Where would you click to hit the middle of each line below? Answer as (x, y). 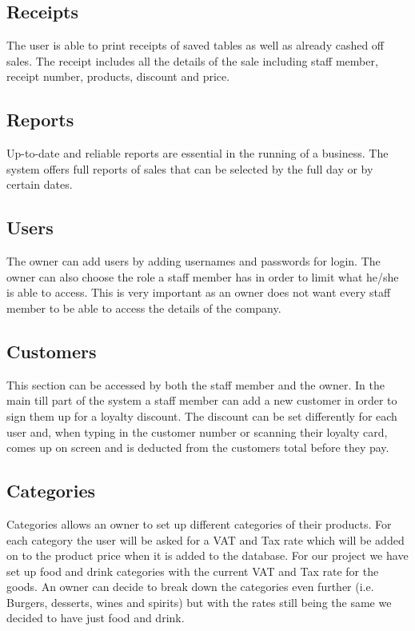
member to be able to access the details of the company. (144, 308)
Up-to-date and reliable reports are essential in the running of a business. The (198, 153)
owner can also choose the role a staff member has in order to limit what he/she (203, 276)
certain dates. (40, 184)
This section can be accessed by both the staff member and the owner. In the (196, 384)
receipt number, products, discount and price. (118, 76)
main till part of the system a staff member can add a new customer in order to (202, 400)
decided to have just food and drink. (96, 618)
